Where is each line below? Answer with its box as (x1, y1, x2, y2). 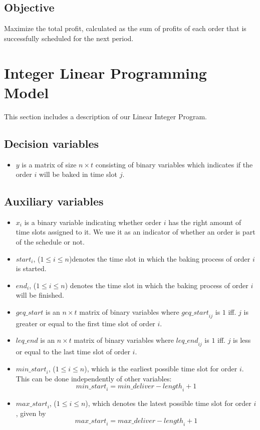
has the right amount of (168, 217, 241, 227)
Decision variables (4, 135, 99, 151)
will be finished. (16, 290, 64, 300)
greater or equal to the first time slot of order (16, 318, 155, 328)
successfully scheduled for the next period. (4, 33, 134, 43)
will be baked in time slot (39, 169, 117, 179)
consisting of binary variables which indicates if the (95, 159, 253, 169)
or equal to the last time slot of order (16, 346, 130, 357)
